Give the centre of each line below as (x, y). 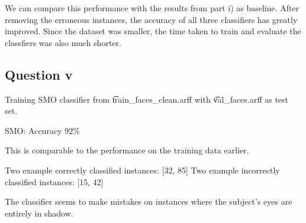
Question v (39, 74)
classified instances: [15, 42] (54, 181)
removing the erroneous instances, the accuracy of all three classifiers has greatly (151, 19)
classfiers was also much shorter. (63, 42)
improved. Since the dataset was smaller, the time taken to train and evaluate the (153, 31)
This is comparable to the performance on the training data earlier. (127, 150)
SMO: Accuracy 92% (42, 130)
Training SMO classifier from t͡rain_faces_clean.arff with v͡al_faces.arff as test (147, 99)
